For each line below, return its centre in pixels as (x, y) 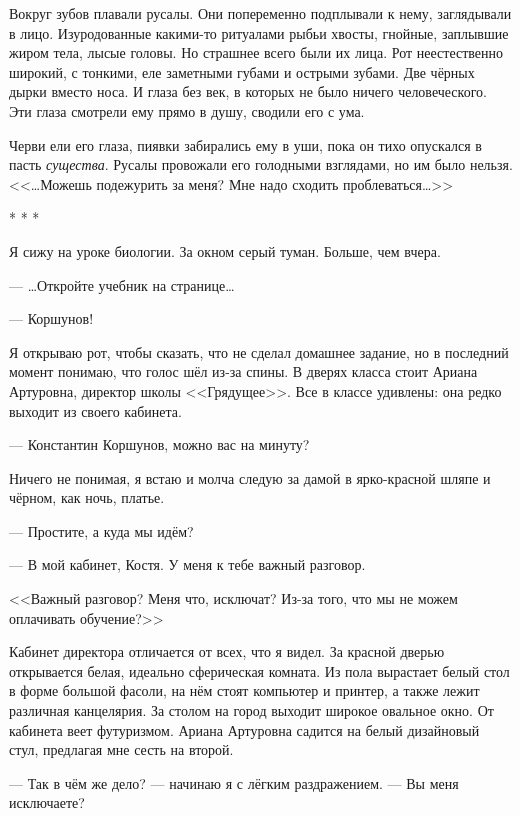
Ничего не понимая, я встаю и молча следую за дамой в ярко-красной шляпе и (250, 477)
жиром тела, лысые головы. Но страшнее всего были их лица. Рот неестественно (256, 52)
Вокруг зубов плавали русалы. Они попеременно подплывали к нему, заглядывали (260, 13)
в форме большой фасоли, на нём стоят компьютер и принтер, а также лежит (244, 690)
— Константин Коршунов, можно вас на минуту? (159, 444)
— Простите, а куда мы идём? (101, 530)
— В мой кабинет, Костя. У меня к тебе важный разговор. (187, 564)
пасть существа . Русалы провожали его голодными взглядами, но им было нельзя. (261, 164)
